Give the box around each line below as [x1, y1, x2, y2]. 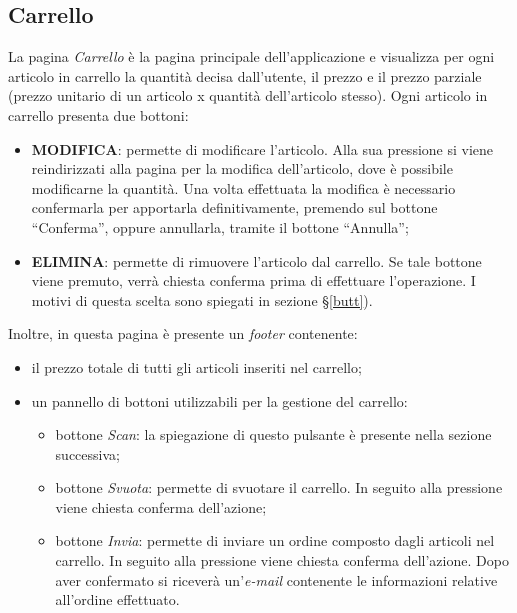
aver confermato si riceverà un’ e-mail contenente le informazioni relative [55, 569, 498, 590]
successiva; [55, 443, 120, 464]
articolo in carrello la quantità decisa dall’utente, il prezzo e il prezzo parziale [8, 65, 482, 86]
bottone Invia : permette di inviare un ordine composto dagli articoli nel [55, 530, 495, 551]
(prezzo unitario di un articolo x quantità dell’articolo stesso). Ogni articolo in [8, 85, 488, 106]
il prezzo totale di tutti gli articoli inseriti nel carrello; [31, 356, 362, 377]
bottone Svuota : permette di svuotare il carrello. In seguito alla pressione [55, 477, 503, 498]
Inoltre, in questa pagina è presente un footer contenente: [8, 323, 358, 344]
